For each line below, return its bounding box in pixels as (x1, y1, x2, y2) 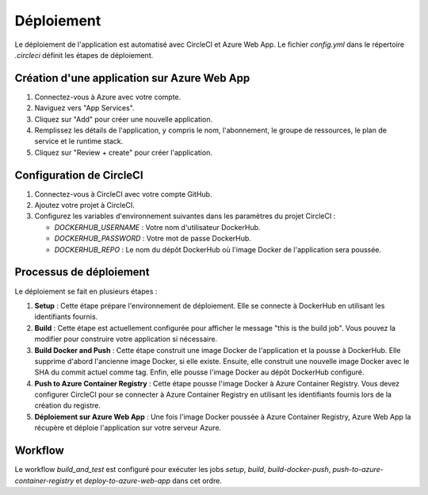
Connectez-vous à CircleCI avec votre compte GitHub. (34, 189, 212, 198)
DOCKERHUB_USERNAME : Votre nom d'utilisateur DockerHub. (54, 222, 261, 232)
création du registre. (34, 401, 101, 410)
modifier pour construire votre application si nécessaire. (34, 334, 218, 344)
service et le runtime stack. (34, 136, 124, 146)
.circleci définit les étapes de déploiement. (14, 50, 154, 59)
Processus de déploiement (14, 266, 150, 279)
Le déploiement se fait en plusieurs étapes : (14, 286, 158, 296)
